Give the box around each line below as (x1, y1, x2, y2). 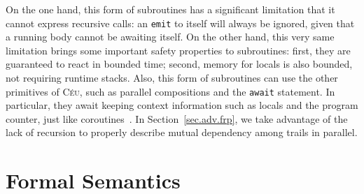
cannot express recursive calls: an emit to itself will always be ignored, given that (6, 15, 355, 30)
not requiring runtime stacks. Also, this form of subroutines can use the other (6, 70, 338, 85)
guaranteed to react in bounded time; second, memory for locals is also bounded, (6, 57, 353, 71)
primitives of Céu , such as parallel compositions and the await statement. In (6, 84, 335, 98)
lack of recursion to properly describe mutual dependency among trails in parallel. (6, 125, 358, 140)
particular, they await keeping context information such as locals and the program (6, 98, 358, 112)
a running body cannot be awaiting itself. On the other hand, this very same (6, 29, 335, 44)
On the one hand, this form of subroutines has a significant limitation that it (6, 2, 335, 16)
